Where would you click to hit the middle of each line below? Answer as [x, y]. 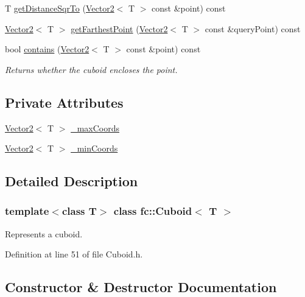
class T [79, 211]
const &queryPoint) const [253, 28]
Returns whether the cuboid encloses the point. [91, 69]
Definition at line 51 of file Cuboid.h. [74, 254]
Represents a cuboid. [44, 233]
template [27, 211]
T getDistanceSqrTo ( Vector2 [60, 8]
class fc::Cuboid [153, 211]
